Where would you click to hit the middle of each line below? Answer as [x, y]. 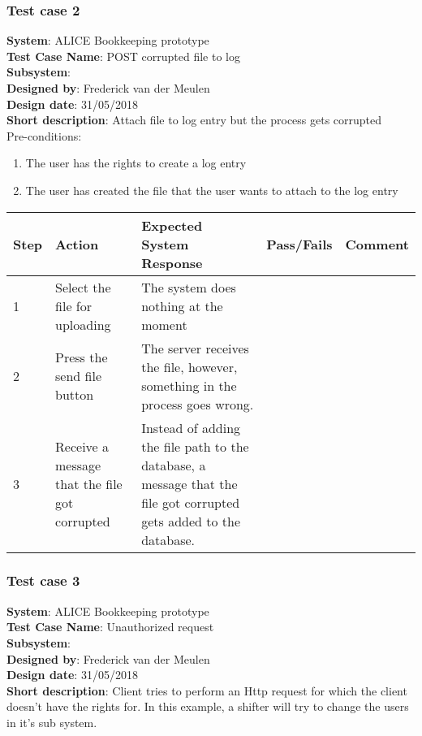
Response [172, 262]
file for [73, 305]
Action [77, 244]
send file [79, 376]
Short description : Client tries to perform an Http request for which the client [207, 690]
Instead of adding [191, 427]
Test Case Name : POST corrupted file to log [123, 56]
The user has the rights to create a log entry [136, 163]
